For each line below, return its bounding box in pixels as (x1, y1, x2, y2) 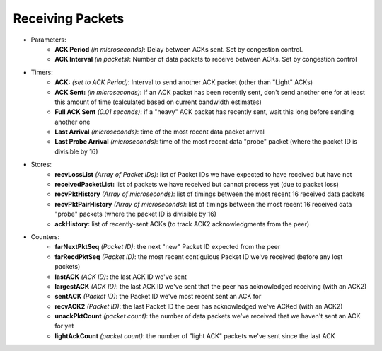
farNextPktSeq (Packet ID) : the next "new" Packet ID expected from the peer (54, 243, 281, 251)
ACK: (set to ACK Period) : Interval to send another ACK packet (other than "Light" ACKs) (54, 78, 313, 86)
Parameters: (30, 35, 66, 44)
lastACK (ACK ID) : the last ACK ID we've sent (54, 272, 187, 281)
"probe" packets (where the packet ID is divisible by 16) (54, 209, 217, 219)
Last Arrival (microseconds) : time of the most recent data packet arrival (54, 127, 265, 136)
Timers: (30, 68, 53, 76)
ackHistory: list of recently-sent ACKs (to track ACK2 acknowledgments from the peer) (54, 219, 310, 228)
